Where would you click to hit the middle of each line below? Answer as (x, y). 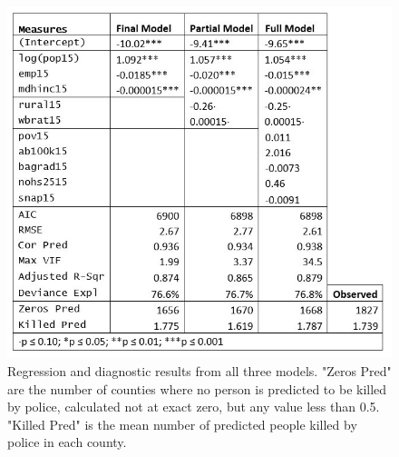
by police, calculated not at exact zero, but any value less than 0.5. (194, 407)
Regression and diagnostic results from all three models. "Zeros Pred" (199, 370)
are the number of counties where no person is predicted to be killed (197, 388)
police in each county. (67, 442)
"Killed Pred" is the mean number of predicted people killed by (182, 424)
